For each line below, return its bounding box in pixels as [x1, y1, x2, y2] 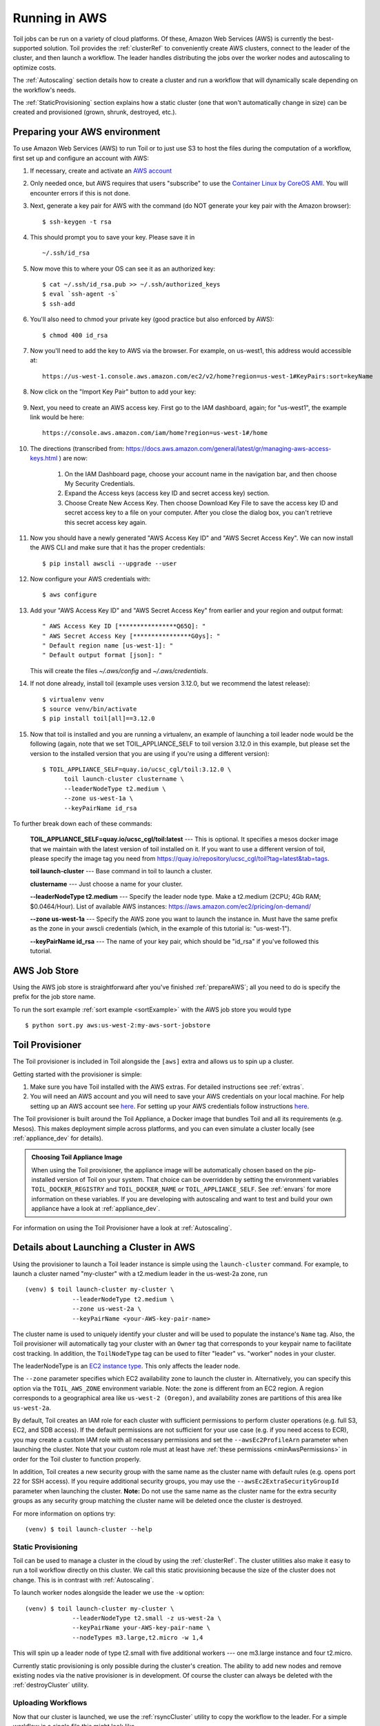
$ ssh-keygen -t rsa [42, 217, 112, 226]
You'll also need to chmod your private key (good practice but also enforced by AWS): [30, 315, 274, 324]
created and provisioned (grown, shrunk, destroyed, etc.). [12, 108, 177, 117]
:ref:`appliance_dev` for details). [12, 1134, 103, 1142]
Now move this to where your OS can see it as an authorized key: [30, 264, 216, 273]
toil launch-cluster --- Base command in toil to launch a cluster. [30, 867, 213, 875]
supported [12, 43, 43, 52]
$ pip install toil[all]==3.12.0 [42, 715, 155, 723]
